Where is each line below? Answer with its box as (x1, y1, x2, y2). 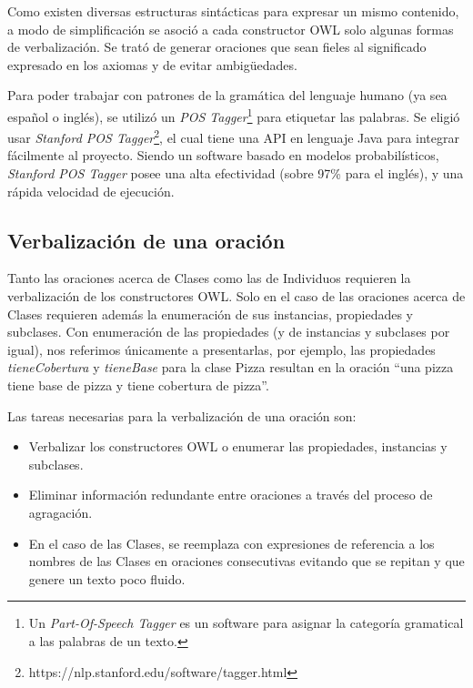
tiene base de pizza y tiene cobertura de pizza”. (7, 376, 269, 395)
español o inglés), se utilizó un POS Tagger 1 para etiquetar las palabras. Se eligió (7, 104, 460, 126)
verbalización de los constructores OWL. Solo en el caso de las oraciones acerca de (7, 287, 466, 306)
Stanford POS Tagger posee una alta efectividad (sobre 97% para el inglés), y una (7, 164, 464, 183)
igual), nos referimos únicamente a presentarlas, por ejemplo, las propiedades (7, 339, 436, 359)
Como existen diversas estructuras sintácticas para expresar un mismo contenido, (7, 2, 459, 20)
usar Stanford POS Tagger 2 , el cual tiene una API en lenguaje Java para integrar (7, 126, 459, 147)
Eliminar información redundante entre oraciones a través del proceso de (28, 485, 433, 504)
